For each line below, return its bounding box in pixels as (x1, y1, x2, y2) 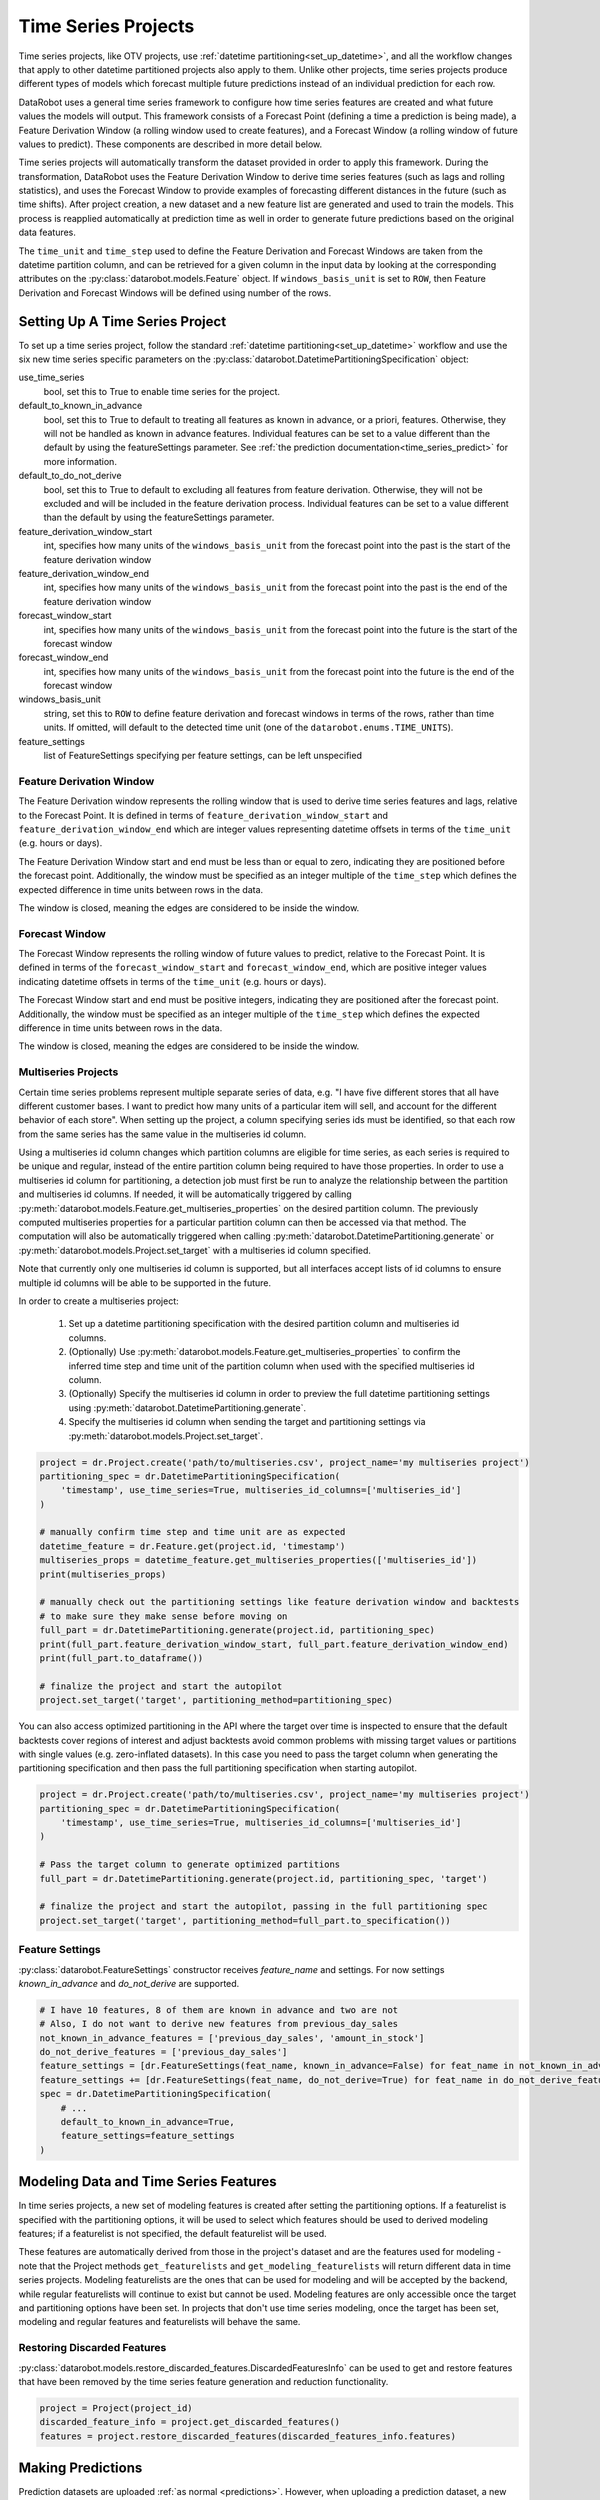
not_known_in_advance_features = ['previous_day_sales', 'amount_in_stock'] (39, 2032, 425, 2044)
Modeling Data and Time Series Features (18, 2173, 277, 2190)
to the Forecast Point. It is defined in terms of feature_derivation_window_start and (18, 809, 389, 821)
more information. (43, 455, 117, 467)
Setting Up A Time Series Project (18, 313, 227, 330)
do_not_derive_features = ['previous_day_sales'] (39, 2046, 288, 2058)
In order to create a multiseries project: (18, 1295, 179, 1307)
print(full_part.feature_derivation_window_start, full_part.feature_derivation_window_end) (39, 1638, 509, 1650)
